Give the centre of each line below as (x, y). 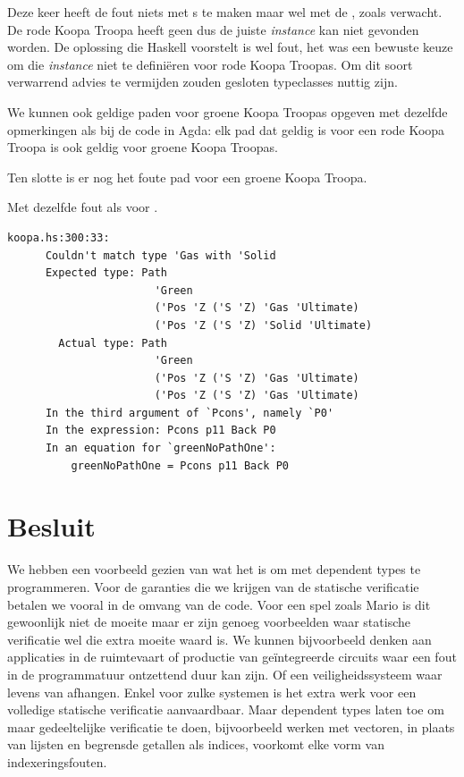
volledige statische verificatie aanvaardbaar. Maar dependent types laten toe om (226, 709)
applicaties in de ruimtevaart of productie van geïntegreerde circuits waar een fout (232, 657)
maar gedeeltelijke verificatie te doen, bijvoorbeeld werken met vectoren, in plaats (231, 726)
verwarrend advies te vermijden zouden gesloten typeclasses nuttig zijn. (202, 82)
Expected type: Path (106, 273)
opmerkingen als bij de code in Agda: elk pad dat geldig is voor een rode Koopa (226, 129)
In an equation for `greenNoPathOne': (160, 448)
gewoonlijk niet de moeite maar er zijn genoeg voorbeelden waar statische (209, 622)
